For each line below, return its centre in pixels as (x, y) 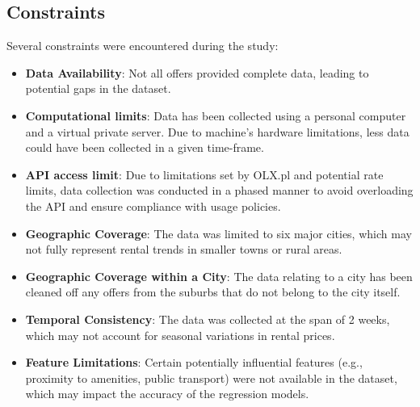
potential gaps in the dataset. (98, 88)
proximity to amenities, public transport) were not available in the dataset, (211, 378)
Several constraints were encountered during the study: (143, 46)
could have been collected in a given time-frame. (145, 147)
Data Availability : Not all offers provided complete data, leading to (197, 72)
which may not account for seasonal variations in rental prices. (180, 335)
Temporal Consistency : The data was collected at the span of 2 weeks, (208, 319)
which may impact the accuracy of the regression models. (167, 394)
